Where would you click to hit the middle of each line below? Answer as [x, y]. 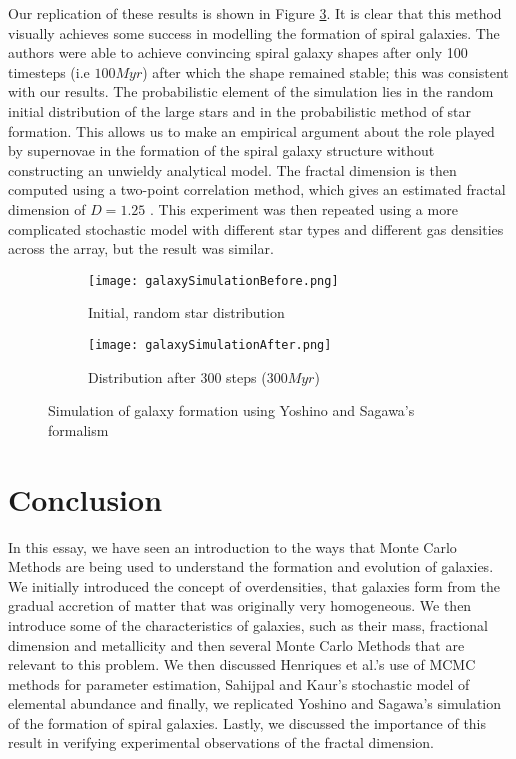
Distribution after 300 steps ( [177, 376]
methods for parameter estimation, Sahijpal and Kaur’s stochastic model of [239, 683]
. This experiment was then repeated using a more [303, 208]
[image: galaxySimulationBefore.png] [213, 280]
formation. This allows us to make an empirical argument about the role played [251, 130]
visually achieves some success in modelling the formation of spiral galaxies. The [254, 32]
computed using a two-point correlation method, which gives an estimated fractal [257, 189]
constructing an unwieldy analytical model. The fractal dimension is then [232, 169]
